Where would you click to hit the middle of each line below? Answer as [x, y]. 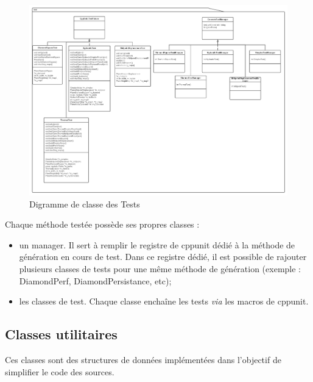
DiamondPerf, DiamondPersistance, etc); [95, 280]
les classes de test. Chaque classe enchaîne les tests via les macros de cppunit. [164, 301]
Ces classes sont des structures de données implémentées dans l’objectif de [143, 360]
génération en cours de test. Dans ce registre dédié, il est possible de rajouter [163, 257]
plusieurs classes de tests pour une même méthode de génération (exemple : [160, 269]
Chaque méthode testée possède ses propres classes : [102, 224]
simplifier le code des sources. [60, 371]
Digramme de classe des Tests [85, 204]
